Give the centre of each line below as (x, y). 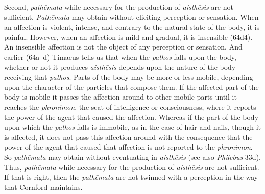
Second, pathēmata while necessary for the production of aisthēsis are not (119, 7)
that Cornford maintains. (43, 187)
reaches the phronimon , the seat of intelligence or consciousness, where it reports (130, 106)
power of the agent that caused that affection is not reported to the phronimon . (128, 147)
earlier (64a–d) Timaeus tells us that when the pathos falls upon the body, (120, 56)
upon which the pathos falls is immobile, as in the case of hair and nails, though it (133, 127)
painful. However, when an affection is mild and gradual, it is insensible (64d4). (128, 37)
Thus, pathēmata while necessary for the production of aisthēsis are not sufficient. (132, 167)
